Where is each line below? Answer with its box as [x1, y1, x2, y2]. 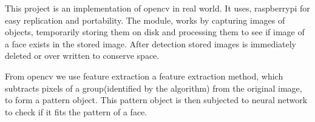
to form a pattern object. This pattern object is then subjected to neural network [5, 93, 308, 106]
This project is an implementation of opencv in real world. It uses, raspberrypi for [5, 2, 310, 14]
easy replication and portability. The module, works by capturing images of [5, 13, 285, 26]
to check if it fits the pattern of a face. [5, 105, 147, 118]
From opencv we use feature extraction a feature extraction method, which [5, 69, 283, 82]
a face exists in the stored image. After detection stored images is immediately [5, 37, 297, 50]
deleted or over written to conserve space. [5, 49, 160, 62]
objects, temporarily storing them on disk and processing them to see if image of [5, 25, 305, 38]
